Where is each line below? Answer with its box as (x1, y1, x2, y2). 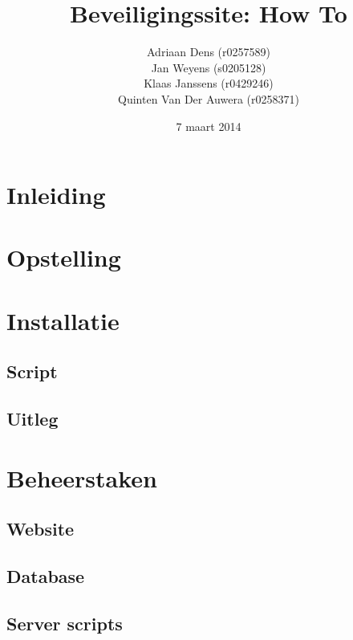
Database (6, 564, 85, 589)
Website (6, 516, 75, 541)
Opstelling (6, 241, 121, 274)
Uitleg (6, 406, 59, 431)
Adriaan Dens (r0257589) (147, 43, 270, 60)
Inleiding (6, 178, 106, 211)
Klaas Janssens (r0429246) (144, 75, 274, 92)
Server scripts (6, 610, 123, 635)
